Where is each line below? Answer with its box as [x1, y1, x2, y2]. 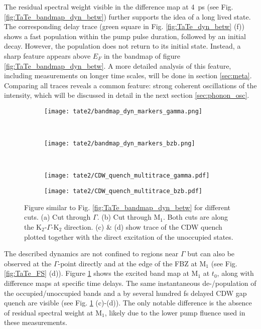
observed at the [4, 258, 52, 268]
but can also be [187, 248, 235, 259]
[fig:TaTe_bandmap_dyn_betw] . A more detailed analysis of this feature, [4, 60, 231, 71]
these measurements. [4, 317, 67, 327]
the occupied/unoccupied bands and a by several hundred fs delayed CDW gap [4, 287, 247, 298]
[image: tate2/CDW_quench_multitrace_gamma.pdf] [44, 172, 210, 180]
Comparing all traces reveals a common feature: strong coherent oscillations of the [4, 80, 257, 90]
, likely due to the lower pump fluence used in [104, 307, 245, 317]
